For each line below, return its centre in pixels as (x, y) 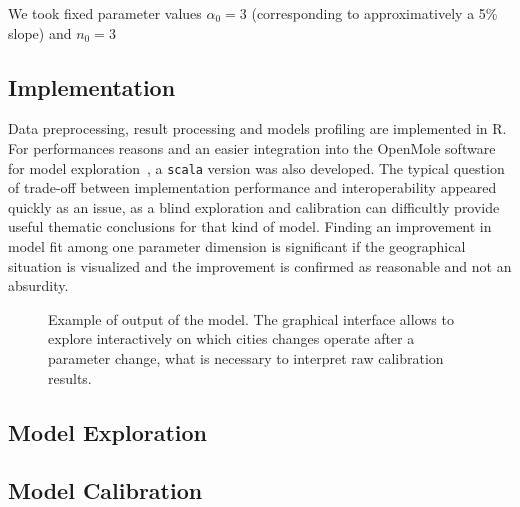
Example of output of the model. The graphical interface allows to (251, 318)
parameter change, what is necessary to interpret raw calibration (246, 357)
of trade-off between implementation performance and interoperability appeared (252, 187)
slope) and (40, 32)
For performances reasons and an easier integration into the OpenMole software (252, 147)
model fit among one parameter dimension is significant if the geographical (237, 246)
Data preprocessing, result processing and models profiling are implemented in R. (257, 128)
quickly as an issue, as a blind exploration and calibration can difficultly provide (254, 206)
